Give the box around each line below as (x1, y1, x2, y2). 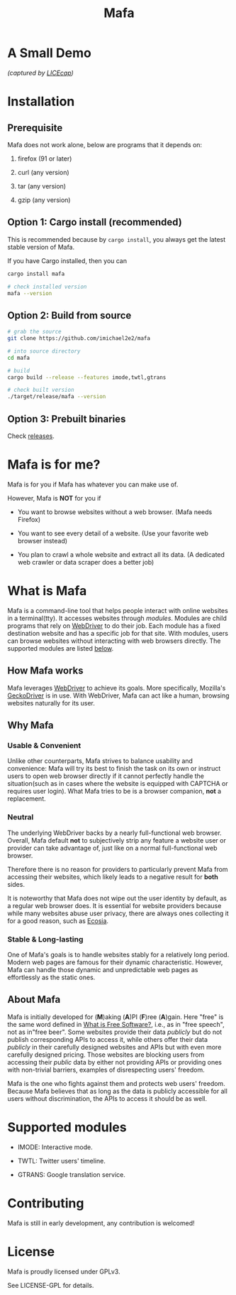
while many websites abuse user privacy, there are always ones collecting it (7, 909, 229, 917)
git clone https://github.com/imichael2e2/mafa (7, 335, 151, 342)
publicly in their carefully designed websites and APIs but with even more (7, 1043, 222, 1051)
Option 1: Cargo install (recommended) (7, 216, 182, 228)
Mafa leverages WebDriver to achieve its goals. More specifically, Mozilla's (7, 683, 226, 692)
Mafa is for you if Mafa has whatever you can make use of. (7, 480, 179, 489)
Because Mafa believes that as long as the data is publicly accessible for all (7, 1087, 228, 1095)
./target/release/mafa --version (7, 393, 106, 400)
